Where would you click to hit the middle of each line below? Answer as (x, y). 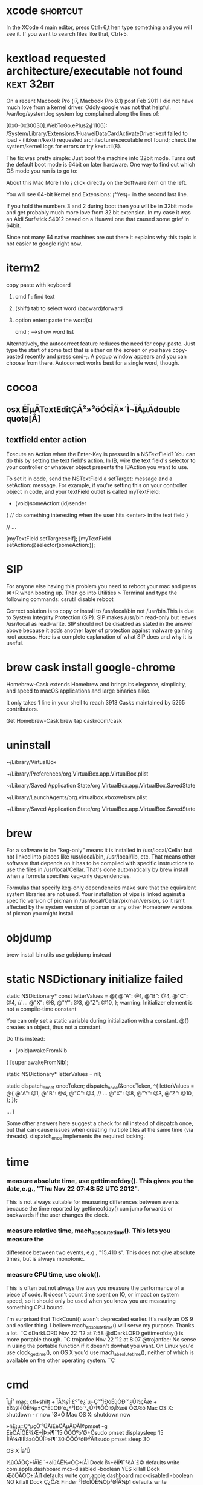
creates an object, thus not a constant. (54, 1027)
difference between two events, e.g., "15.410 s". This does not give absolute (101, 1252)
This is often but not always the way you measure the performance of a (95, 1287)
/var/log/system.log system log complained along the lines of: (83, 113)
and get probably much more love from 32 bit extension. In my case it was (99, 212)
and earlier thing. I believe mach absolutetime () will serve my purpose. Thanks (100, 1326)
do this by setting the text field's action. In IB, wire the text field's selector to (101, 460)
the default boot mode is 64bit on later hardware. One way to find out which (101, 164)
